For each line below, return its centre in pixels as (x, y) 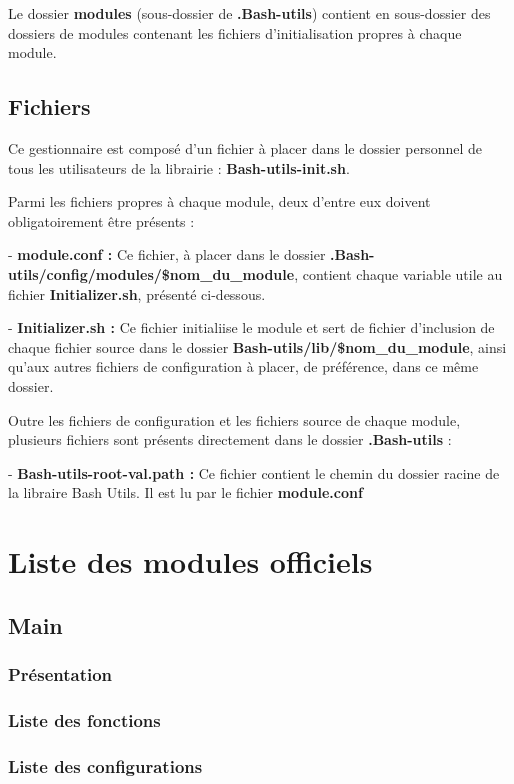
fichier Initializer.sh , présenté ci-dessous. (137, 293)
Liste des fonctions (84, 719)
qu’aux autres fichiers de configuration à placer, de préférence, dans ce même (243, 366)
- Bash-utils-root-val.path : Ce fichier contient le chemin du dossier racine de (254, 472)
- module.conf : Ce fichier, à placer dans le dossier (167, 254)
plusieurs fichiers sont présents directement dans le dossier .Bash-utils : (230, 439)
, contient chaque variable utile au (398, 273)
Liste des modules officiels (190, 561)
